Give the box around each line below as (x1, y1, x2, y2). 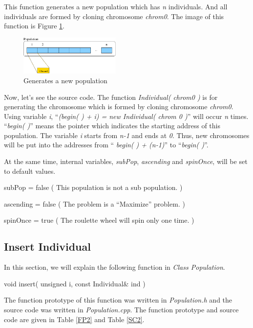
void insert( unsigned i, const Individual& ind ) (4, 278, 146, 288)
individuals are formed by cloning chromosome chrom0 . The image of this (4, 11, 224, 21)
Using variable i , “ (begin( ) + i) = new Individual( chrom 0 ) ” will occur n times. (4, 111, 249, 121)
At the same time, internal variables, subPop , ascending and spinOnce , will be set (4, 156, 248, 166)
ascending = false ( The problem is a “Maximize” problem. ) (4, 198, 185, 209)
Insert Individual (4, 239, 91, 254)
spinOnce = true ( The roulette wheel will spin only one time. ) (4, 215, 194, 225)
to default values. (4, 165, 56, 176)
